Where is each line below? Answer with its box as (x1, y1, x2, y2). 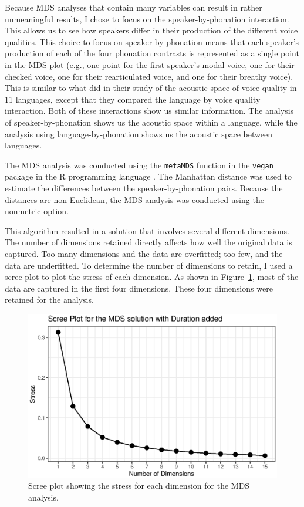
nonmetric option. (5, 205, 69, 217)
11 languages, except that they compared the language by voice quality (5, 93, 261, 105)
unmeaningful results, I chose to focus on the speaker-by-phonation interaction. (5, 12, 289, 25)
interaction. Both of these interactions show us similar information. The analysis (5, 104, 294, 117)
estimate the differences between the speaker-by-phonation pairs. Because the (5, 181, 283, 194)
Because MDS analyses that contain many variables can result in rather (5, 1, 262, 13)
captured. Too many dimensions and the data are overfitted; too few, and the (5, 247, 283, 259)
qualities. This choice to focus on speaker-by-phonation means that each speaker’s (5, 35, 299, 48)
